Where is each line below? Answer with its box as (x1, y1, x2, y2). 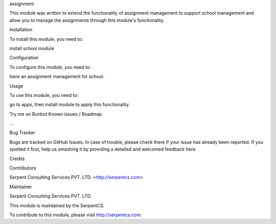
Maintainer (9, 184, 32, 190)
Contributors (9, 165, 36, 171)
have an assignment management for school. (9, 73, 105, 80)
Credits (9, 156, 25, 162)
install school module (9, 45, 55, 51)
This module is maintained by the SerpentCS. (9, 202, 105, 209)
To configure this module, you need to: (9, 64, 91, 70)
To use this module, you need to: (9, 92, 79, 98)
